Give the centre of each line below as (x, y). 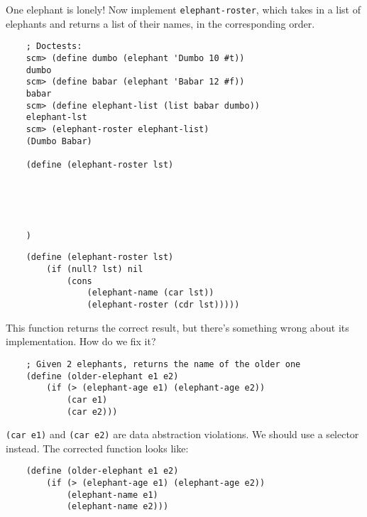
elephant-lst (56, 118)
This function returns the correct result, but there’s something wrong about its (177, 327)
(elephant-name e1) (112, 495)
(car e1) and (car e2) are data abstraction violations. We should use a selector (182, 434)
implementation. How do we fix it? (81, 341)
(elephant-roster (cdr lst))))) (163, 305)
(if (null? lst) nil (95, 270)
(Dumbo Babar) (59, 141)
